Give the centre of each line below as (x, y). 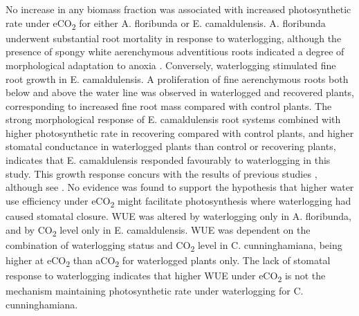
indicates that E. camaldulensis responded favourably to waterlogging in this (168, 160)
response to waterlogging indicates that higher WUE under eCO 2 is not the (166, 276)
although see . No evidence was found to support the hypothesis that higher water (180, 187)
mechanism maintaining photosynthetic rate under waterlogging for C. (155, 291)
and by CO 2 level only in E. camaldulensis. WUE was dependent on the (158, 230)
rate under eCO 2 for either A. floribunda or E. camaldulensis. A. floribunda (166, 24)
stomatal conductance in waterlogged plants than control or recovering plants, (171, 146)
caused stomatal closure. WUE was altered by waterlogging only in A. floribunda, (179, 215)
